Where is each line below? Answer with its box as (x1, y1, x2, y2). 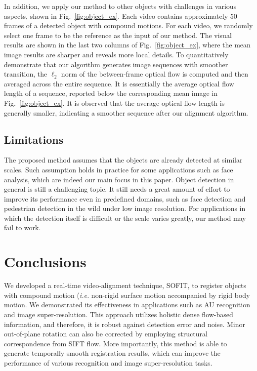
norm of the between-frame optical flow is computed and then (61, 69, 249, 79)
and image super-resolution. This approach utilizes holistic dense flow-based (4, 309, 233, 319)
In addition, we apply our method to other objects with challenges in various (4, 1, 237, 11)
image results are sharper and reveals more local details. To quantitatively (4, 49, 229, 59)
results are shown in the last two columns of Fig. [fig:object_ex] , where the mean (4, 40, 251, 50)
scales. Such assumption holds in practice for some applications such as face (4, 164, 233, 174)
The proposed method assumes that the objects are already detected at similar (4, 155, 243, 165)
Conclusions (4, 251, 86, 272)
